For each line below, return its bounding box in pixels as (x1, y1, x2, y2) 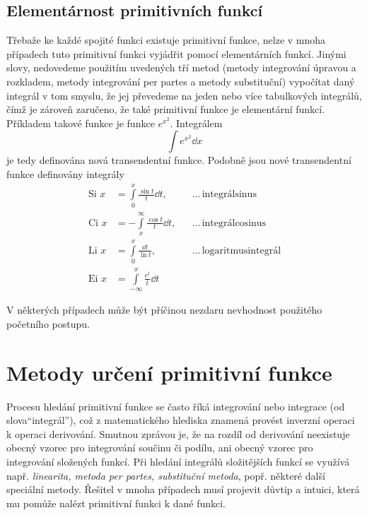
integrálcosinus (202, 218, 267, 228)
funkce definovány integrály (6, 166, 124, 181)
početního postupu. (6, 316, 90, 331)
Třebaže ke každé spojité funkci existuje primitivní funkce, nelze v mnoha (6, 32, 326, 47)
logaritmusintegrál (202, 245, 281, 256)
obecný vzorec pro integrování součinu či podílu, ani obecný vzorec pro (6, 440, 313, 455)
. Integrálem (170, 115, 223, 130)
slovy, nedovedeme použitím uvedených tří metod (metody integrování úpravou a (6, 60, 356, 75)
